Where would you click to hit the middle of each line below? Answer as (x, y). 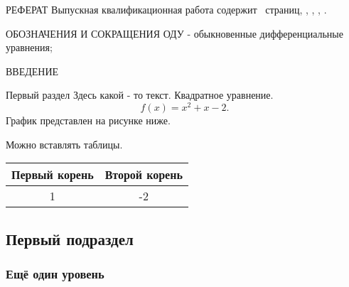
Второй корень (144, 175)
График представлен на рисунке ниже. (88, 120)
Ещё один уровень (55, 273)
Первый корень (53, 175)
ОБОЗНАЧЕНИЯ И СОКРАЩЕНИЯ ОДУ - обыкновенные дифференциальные (174, 33)
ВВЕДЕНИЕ (32, 71)
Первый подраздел (70, 238)
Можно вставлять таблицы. (64, 144)
